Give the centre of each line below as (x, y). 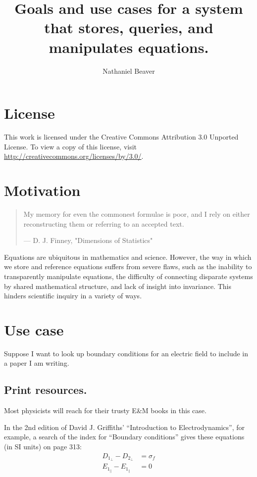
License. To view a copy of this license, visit (71, 146)
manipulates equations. (129, 47)
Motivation (42, 190)
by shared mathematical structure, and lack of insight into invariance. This (118, 286)
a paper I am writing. (37, 363)
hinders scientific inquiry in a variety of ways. (73, 296)
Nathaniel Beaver (129, 71)
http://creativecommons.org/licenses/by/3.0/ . (74, 156)
